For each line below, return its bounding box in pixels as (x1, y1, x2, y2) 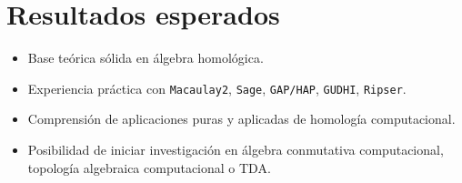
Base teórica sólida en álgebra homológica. (27, 48, 264, 67)
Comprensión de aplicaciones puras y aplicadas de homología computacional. (27, 109, 456, 128)
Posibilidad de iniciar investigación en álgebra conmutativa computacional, (27, 139, 444, 158)
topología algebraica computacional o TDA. (27, 158, 271, 177)
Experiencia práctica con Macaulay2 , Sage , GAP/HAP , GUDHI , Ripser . (27, 78, 407, 97)
